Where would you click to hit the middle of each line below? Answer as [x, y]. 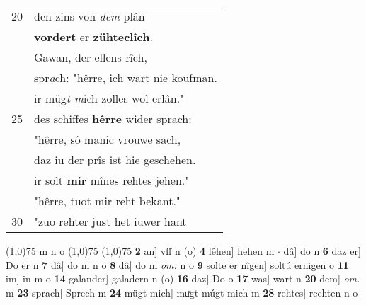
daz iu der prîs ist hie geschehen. [115, 160]
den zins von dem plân [90, 16]
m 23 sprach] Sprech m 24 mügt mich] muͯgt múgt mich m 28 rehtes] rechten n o [182, 292]
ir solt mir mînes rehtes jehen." [112, 180]
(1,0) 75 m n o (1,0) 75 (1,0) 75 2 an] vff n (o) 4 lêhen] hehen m [140, 251]
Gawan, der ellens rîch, [91, 57]
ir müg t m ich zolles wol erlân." [109, 98]
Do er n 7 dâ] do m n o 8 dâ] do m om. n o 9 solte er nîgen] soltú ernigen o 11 [177, 264]
